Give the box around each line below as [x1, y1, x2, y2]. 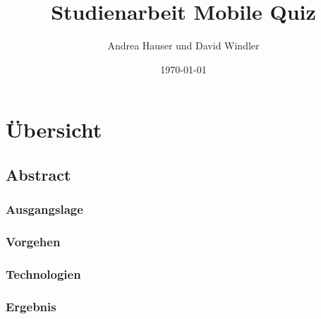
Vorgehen [6, 233, 61, 251]
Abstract [6, 163, 71, 185]
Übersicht [6, 115, 102, 144]
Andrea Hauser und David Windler [107, 38, 260, 53]
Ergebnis [6, 297, 56, 315]
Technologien [6, 265, 81, 282]
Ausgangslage [6, 200, 83, 218]
